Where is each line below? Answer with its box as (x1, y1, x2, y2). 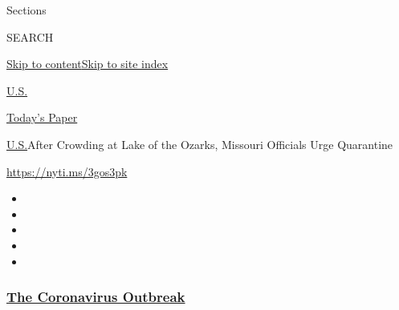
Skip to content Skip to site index (6, 55, 169, 72)
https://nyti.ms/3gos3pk (6, 163, 128, 179)
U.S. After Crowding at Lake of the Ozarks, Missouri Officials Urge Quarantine (6, 135, 393, 152)
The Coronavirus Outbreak (6, 287, 185, 307)
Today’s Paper (6, 109, 78, 126)
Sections (6, 2, 47, 18)
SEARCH (6, 28, 54, 45)
